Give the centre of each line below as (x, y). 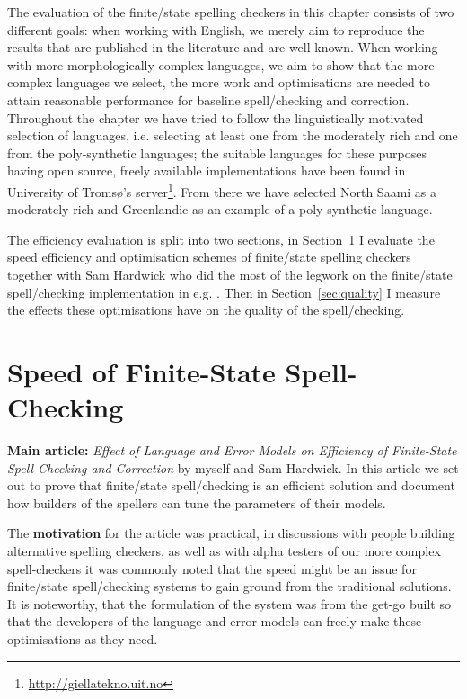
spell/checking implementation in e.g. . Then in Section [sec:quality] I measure (224, 292)
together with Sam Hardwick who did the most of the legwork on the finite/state (230, 274)
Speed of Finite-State (141, 371)
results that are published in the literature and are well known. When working (223, 47)
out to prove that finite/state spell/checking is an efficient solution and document (231, 485)
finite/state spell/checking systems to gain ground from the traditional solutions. (229, 586)
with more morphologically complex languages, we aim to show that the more (221, 64)
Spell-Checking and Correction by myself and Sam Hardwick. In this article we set (233, 467)
